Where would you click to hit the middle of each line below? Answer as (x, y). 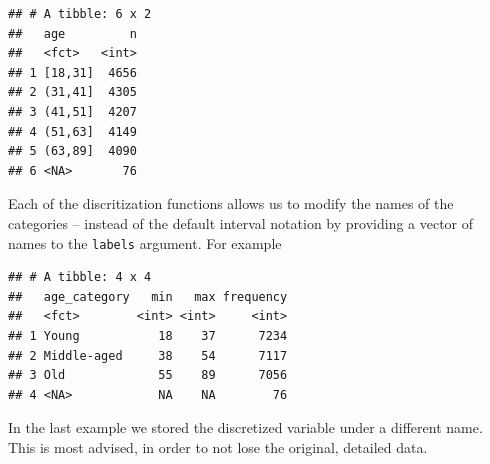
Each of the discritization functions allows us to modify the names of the (231, 203)
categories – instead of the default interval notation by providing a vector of (241, 222)
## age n (72, 33)
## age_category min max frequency (148, 296)
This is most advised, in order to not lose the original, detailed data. (218, 446)
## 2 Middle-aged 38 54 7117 (148, 355)
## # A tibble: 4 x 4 (80, 277)
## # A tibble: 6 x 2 (80, 14)
